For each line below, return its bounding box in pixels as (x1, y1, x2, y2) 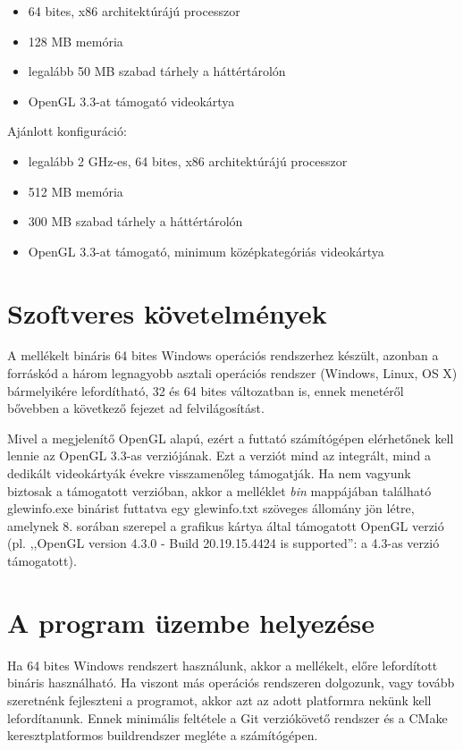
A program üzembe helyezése (7, 603, 375, 640)
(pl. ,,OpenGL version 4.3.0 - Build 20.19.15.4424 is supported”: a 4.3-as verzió (7, 534, 440, 552)
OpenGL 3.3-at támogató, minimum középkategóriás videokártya (28, 241, 384, 260)
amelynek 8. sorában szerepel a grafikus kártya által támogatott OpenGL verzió (7, 516, 444, 535)
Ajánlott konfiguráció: (7, 122, 127, 140)
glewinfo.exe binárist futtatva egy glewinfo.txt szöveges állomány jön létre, (7, 499, 415, 518)
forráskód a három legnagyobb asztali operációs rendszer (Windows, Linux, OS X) (7, 364, 458, 383)
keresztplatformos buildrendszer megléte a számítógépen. (7, 726, 318, 745)
